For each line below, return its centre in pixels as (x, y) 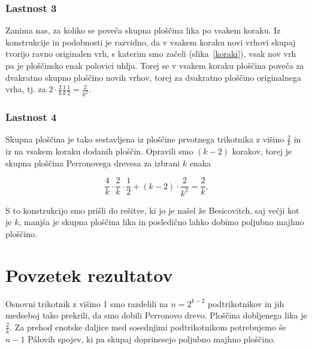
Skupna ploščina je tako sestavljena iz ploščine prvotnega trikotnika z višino (145, 139)
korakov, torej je (262, 151)
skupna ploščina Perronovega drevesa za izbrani (93, 163)
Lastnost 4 (31, 116)
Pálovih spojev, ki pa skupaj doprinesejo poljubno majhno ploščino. (152, 339)
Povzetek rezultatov (89, 274)
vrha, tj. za (26, 89)
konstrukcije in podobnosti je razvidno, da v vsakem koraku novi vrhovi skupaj (151, 42)
